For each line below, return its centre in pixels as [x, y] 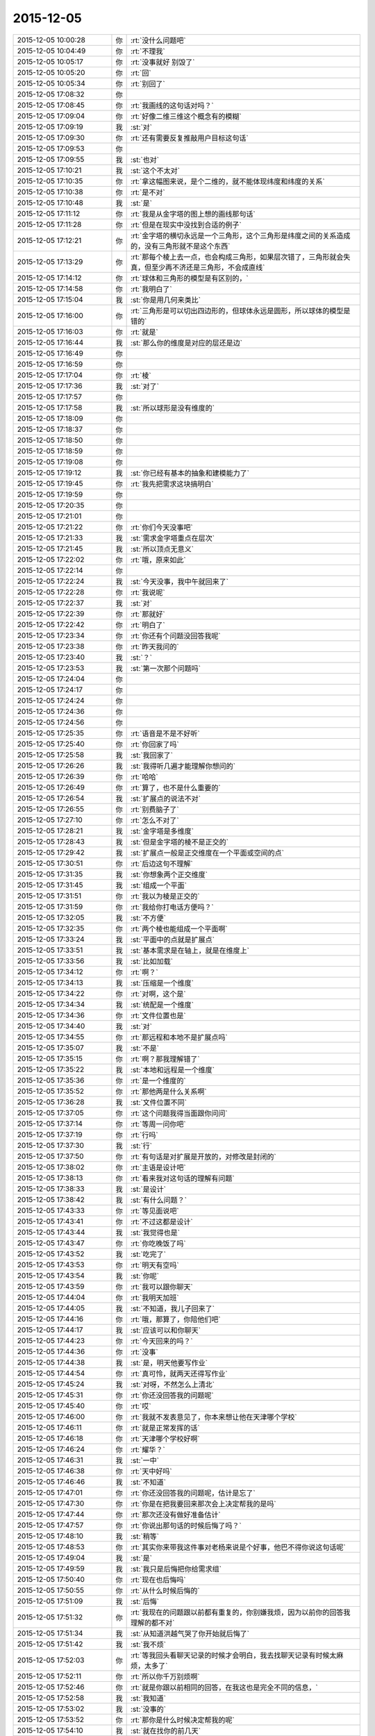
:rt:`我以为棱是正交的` [166, 896]
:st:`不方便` [149, 918]
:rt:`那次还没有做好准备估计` [176, 1514]
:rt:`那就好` [148, 614]
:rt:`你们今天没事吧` [162, 527]
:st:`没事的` [149, 1709]
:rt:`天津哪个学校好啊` [166, 1439]
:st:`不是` [145, 1048]
